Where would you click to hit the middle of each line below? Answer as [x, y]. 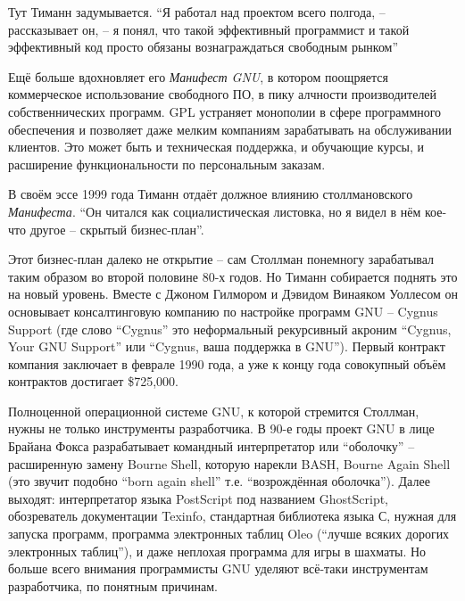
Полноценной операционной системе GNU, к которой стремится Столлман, [214, 411]
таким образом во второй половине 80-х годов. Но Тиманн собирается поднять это [233, 276]
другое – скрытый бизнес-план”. [117, 229]
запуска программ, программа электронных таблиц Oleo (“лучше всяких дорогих [229, 534]
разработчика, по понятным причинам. [113, 585]
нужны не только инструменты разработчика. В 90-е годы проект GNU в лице [221, 428]
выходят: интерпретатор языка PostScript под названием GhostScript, [198, 498]
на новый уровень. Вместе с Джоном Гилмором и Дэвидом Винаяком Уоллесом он [233, 294]
